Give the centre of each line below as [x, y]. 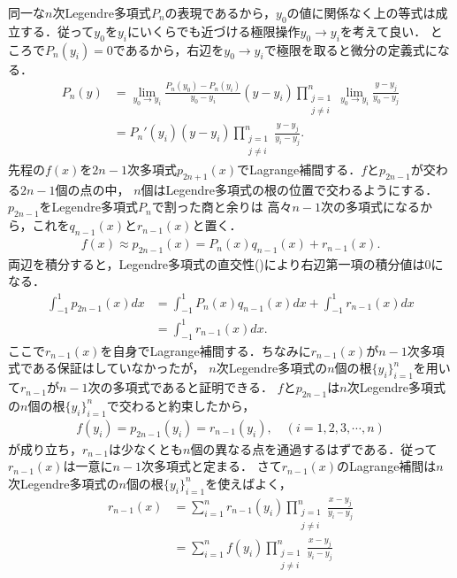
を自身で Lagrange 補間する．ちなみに [206, 350]
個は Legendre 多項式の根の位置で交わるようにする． [289, 189]
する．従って [57, 31]
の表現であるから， [220, 12]
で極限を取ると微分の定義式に [350, 49]
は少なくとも [145, 448]
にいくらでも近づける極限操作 [213, 31]
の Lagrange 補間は [387, 466]
